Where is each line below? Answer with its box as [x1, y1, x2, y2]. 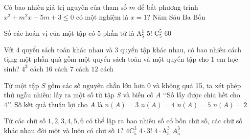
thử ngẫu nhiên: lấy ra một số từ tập [4, 90, 114, 100]
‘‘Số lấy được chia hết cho [163, 90, 240, 100]
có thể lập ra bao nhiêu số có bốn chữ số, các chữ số [86, 116, 243, 126]
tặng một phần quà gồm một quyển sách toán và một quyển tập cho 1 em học [4, 54, 238, 64]
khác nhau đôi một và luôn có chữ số [4, 125, 115, 135]
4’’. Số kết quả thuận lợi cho [4, 99, 88, 109]
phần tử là [103, 28, 135, 38]
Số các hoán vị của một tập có [4, 28, 95, 38]
